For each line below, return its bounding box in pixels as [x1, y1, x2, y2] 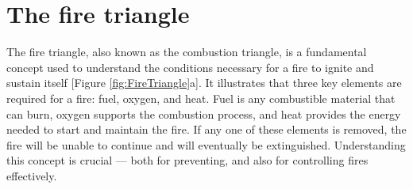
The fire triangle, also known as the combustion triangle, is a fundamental [6, 43, 367, 60]
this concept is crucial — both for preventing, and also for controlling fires [6, 152, 369, 168]
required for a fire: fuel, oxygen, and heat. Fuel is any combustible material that [6, 89, 396, 106]
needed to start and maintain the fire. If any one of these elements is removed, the [6, 121, 407, 138]
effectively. [6, 167, 57, 183]
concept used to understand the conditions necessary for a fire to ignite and [6, 59, 374, 75]
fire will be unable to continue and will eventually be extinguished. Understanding [6, 136, 406, 153]
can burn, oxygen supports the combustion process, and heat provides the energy [6, 105, 401, 122]
